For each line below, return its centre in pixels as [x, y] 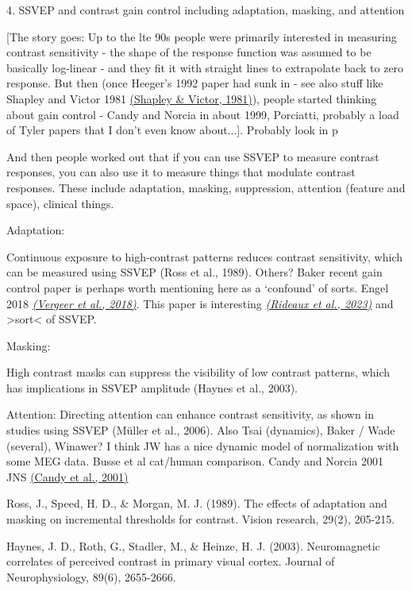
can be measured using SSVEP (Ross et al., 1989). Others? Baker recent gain [194, 272]
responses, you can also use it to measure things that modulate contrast [181, 172]
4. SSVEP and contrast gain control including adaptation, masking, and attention [206, 10]
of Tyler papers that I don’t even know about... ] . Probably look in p [172, 130]
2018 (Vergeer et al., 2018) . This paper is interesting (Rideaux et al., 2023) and [200, 303]
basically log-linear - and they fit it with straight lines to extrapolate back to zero [205, 67]
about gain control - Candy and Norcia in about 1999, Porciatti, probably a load [203, 114]
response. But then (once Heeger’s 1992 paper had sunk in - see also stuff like [195, 83]
